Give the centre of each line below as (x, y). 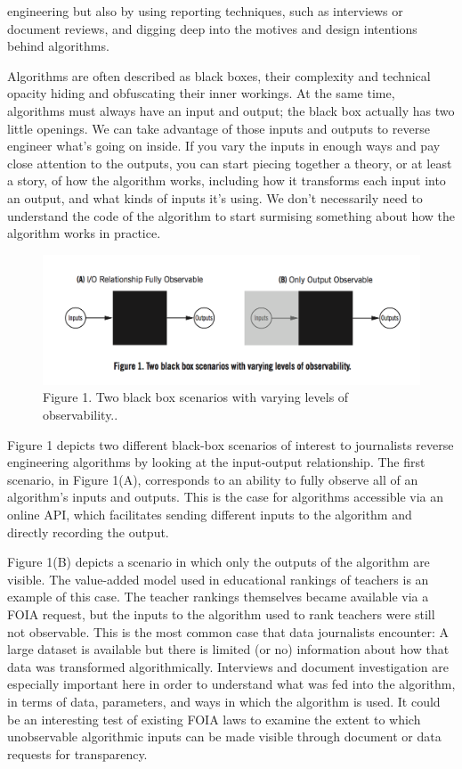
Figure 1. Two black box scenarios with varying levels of (196, 397)
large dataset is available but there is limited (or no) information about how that (228, 649)
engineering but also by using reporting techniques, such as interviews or (205, 11)
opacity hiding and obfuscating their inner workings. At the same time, (201, 93)
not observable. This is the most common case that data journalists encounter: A (228, 631)
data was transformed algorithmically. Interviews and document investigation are (228, 666)
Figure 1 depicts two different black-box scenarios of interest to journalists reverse (231, 444)
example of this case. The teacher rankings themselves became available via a (218, 597)
